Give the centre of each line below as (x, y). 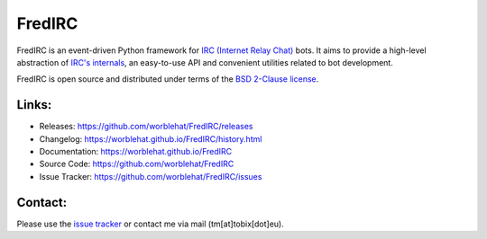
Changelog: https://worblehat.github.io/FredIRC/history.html (151, 138)
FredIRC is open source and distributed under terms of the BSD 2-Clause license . (168, 79)
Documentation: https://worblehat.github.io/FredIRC (136, 152)
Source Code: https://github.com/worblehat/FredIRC (137, 164)
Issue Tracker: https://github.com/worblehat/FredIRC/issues (151, 176)
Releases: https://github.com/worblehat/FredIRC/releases (146, 127)
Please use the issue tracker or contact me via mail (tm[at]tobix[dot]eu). (150, 224)
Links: (34, 105)
